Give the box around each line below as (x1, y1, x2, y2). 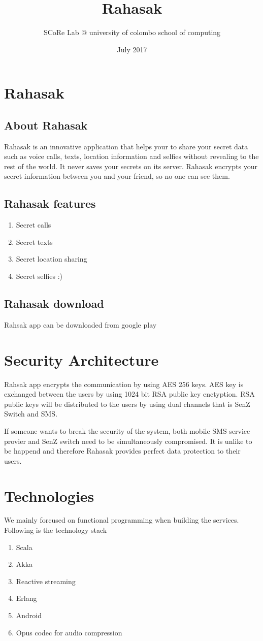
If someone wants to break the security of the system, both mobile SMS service (4, 425, 250, 436)
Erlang (16, 593, 37, 603)
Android (16, 610, 42, 621)
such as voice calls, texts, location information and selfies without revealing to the (4, 151, 259, 162)
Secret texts (16, 236, 53, 247)
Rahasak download (4, 296, 104, 311)
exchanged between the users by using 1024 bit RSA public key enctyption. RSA (4, 389, 255, 399)
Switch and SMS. (4, 408, 58, 419)
